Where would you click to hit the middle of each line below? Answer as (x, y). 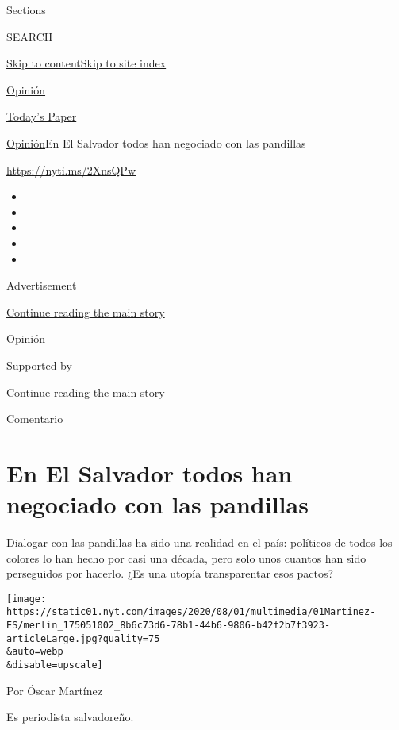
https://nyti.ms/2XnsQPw (71, 169)
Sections (26, 10)
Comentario (35, 419)
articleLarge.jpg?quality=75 (83, 638)
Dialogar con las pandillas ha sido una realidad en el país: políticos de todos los (199, 542)
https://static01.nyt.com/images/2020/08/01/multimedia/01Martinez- (191, 612)
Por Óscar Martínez (54, 690)
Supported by (39, 365)
